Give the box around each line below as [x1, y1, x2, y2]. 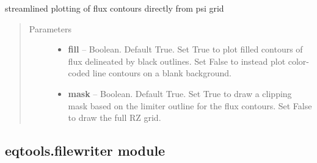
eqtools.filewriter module [5, 141, 166, 160]
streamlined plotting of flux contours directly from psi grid [5, 2, 224, 14]
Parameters [29, 22, 71, 35]
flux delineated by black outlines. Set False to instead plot [68, 54, 286, 67]
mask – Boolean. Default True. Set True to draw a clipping [68, 87, 292, 100]
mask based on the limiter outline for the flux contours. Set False [68, 99, 312, 112]
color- [288, 54, 310, 67]
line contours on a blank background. [92, 67, 231, 79]
